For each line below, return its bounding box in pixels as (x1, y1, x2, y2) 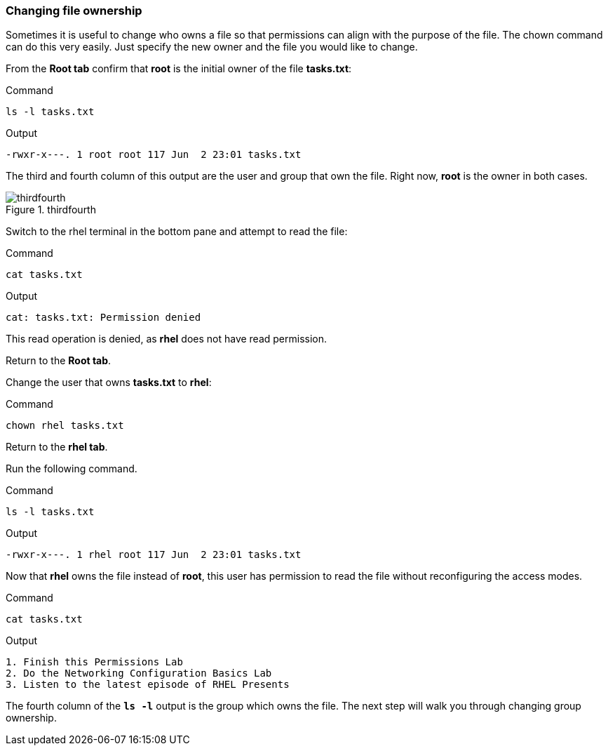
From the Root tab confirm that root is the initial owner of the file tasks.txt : (6, 62, 352, 75)
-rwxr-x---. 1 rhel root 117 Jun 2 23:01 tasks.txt (6, 549, 302, 561)
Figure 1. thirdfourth (6, 204, 96, 216)
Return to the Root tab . (6, 354, 112, 367)
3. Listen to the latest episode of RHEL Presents (6, 679, 290, 691)
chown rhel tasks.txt (6, 420, 124, 432)
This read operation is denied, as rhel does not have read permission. (6, 333, 327, 345)
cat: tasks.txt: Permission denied (6, 312, 201, 324)
